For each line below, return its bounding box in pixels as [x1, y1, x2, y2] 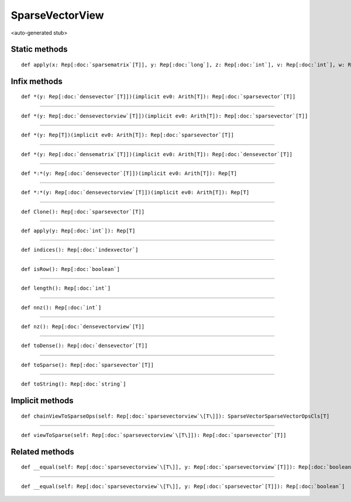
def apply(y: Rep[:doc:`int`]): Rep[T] [21, 228, 136, 234]
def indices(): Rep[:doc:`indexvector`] [21, 246, 139, 253]
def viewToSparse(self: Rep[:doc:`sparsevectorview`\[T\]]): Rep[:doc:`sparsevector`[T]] [21, 432, 287, 439]
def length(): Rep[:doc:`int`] [21, 285, 111, 292]
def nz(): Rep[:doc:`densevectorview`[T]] [21, 324, 145, 330]
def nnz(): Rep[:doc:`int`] [21, 304, 102, 311]
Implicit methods [11, 396, 74, 406]
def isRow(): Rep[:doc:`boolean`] [21, 266, 120, 272]
